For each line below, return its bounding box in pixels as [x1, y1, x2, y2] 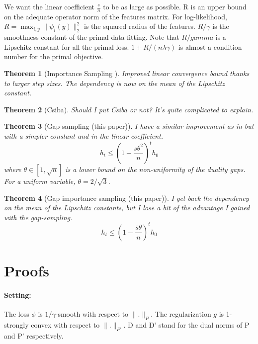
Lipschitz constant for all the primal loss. [4, 41, 129, 52]
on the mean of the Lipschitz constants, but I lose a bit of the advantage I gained [4, 202, 250, 213]
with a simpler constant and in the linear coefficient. [4, 130, 164, 141]
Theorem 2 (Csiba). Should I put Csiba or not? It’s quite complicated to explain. [4, 104, 254, 114]
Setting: [4, 289, 31, 300]
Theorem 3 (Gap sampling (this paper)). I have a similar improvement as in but [4, 121, 254, 131]
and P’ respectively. [4, 330, 64, 341]
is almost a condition [178, 41, 242, 52]
